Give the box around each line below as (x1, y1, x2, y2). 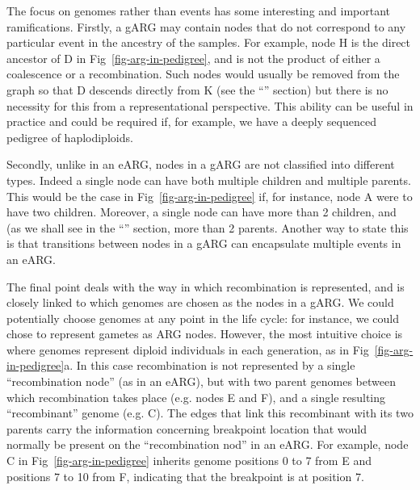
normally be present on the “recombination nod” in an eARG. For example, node (6, 436, 409, 453)
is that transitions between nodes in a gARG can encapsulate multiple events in (6, 235, 401, 252)
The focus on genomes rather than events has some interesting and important (6, 2, 391, 19)
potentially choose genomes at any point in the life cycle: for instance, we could (6, 309, 399, 326)
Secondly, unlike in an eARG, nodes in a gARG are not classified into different (6, 156, 395, 173)
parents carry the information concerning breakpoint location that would (6, 420, 367, 437)
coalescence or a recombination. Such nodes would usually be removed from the (6, 65, 400, 82)
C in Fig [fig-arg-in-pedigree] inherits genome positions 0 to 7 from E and (6, 452, 372, 469)
